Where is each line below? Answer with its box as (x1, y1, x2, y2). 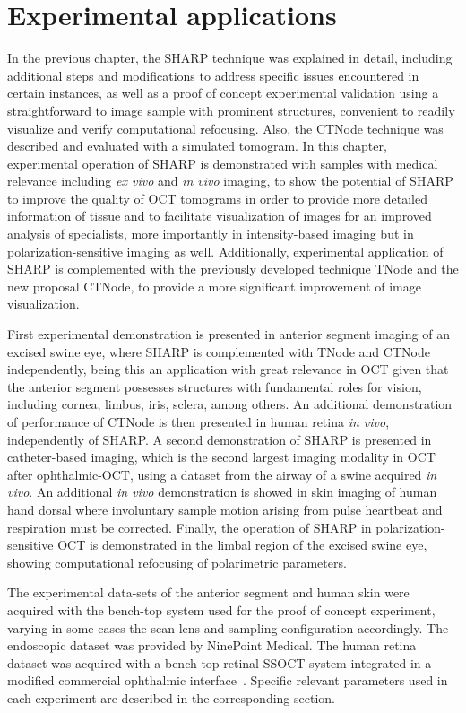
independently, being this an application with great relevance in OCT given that (7, 360, 449, 378)
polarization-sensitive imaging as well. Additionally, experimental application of (7, 241, 444, 260)
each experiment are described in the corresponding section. (7, 688, 335, 707)
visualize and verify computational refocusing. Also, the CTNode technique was (7, 118, 444, 137)
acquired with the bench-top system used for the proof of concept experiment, (7, 600, 436, 619)
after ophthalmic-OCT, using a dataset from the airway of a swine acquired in (7, 465, 437, 483)
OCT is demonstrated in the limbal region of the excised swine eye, (57, 535, 427, 554)
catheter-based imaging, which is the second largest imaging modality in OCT (7, 448, 436, 466)
